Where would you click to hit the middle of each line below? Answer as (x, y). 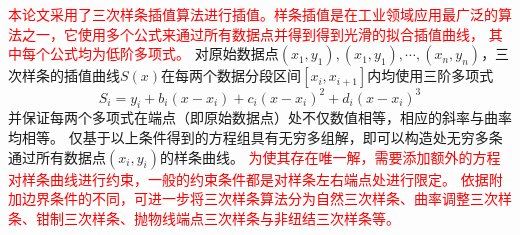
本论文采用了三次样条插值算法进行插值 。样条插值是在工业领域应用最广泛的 (253, 14)
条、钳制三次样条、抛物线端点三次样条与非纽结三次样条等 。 (204, 217)
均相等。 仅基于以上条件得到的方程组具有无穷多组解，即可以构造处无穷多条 (255, 137)
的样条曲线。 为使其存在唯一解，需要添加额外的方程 (330, 156)
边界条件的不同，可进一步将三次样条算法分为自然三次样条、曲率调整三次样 (266, 198)
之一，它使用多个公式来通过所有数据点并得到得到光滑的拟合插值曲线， (252, 33)
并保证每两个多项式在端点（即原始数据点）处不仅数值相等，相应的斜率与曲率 (260, 117)
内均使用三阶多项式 (430, 75)
